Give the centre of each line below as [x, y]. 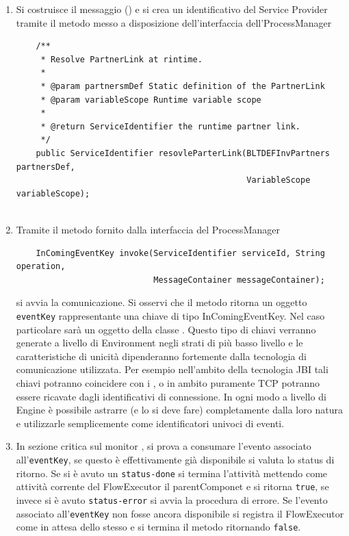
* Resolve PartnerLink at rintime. [121, 59]
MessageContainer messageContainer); [239, 280]
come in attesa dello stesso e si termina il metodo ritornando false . [158, 527]
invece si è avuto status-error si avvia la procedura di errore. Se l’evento [172, 499]
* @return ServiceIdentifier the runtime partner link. [171, 126]
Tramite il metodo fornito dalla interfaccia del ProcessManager [148, 229]
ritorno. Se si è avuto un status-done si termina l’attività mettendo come [172, 473]
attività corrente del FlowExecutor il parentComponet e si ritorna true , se [172, 486]
